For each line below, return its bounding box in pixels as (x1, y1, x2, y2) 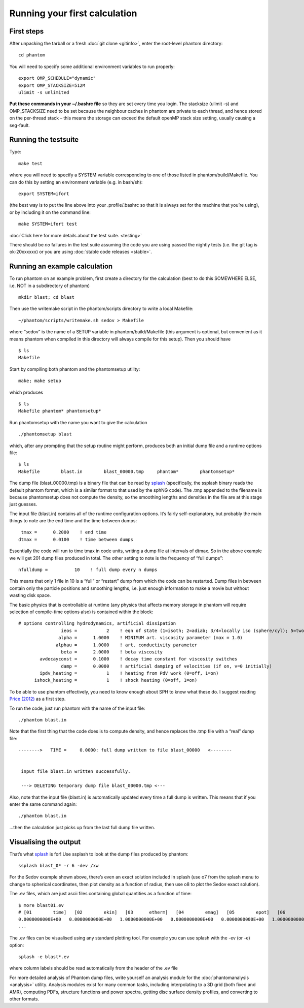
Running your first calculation (9, 8, 137, 19)
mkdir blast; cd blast (18, 295, 75, 300)
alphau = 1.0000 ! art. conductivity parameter (56, 642, 198, 648)
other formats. (9, 996, 40, 1002)
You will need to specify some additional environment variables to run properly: (9, 64, 175, 70)
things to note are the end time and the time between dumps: (9, 518, 137, 524)
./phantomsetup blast (18, 431, 72, 437)
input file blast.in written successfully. (21, 769, 131, 774)
